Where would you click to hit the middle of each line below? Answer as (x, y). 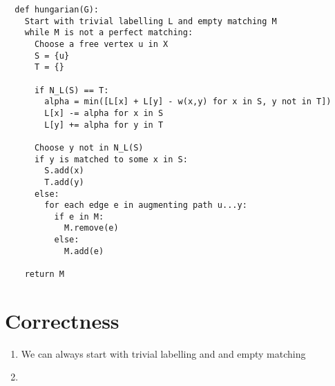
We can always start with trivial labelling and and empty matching (163, 353)
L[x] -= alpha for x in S (104, 113)
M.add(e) (84, 251)
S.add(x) (64, 171)
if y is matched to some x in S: (111, 159)
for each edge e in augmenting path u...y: (146, 205)
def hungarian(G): (57, 10)
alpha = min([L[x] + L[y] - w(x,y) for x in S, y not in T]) (188, 102)
